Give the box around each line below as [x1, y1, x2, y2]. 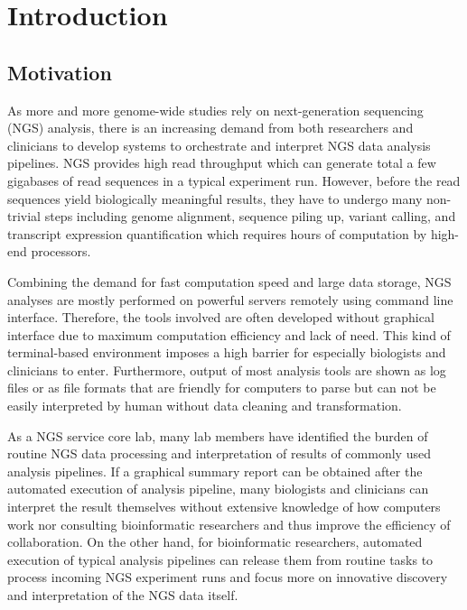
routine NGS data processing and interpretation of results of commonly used [7, 444, 431, 463]
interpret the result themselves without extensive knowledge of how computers [7, 497, 441, 516]
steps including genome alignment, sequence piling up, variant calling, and [44, 207, 456, 226]
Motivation [7, 58, 112, 86]
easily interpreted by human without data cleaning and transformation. [7, 396, 402, 415]
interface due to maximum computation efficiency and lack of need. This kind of [7, 325, 451, 344]
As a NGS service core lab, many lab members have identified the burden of [7, 426, 428, 445]
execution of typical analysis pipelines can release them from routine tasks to [7, 550, 434, 568]
